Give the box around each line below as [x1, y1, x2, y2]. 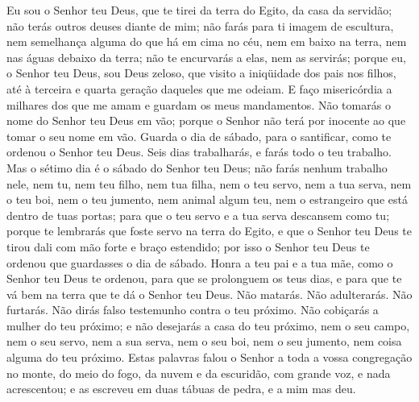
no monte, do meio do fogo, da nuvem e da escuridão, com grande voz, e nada [6, 364, 391, 381]
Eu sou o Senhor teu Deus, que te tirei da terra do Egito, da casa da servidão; [6, 2, 392, 18]
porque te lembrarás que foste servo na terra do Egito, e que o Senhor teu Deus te [6, 222, 412, 239]
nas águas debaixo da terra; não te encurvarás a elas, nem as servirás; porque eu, [6, 48, 406, 65]
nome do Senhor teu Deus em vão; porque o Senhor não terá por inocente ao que [6, 112, 406, 129]
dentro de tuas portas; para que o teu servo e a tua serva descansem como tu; [6, 206, 390, 223]
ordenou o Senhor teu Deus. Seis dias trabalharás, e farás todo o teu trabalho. [6, 143, 392, 160]
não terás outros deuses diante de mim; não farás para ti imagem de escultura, [6, 17, 394, 34]
